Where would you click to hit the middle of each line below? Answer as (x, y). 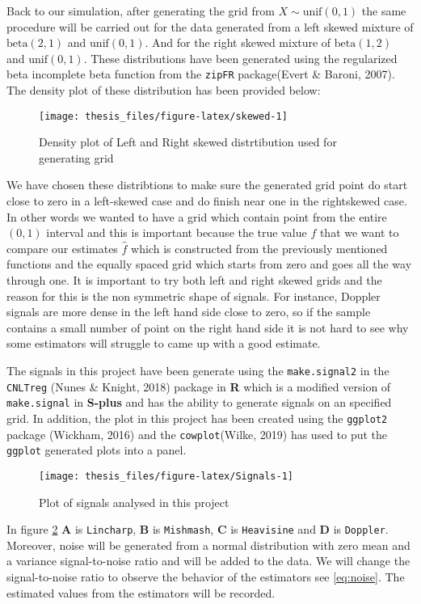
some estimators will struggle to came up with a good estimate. (164, 343)
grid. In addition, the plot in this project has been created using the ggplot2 (197, 418)
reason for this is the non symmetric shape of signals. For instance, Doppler (194, 296)
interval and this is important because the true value (177, 232)
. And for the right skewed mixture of (238, 42)
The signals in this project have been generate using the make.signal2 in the (198, 370)
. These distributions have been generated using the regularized (240, 58)
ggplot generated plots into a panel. (97, 450)
